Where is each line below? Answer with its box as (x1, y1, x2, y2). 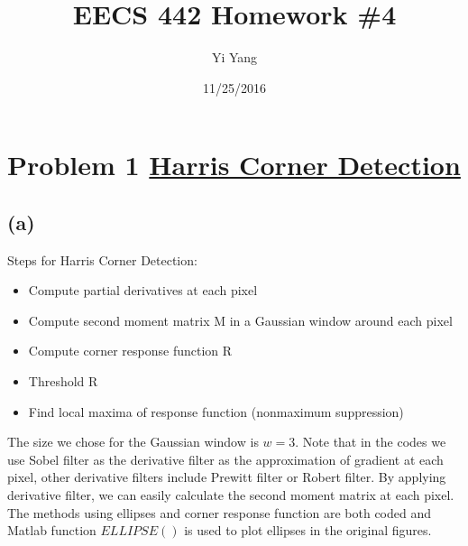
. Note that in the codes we (295, 432, 446, 451)
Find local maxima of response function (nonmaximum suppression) (28, 402, 404, 421)
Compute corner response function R (28, 341, 233, 360)
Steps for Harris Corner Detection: (7, 250, 197, 269)
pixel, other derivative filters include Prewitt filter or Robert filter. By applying (7, 467, 446, 486)
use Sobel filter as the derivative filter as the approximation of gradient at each (7, 449, 444, 468)
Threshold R (28, 372, 98, 391)
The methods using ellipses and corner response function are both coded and (7, 503, 432, 522)
